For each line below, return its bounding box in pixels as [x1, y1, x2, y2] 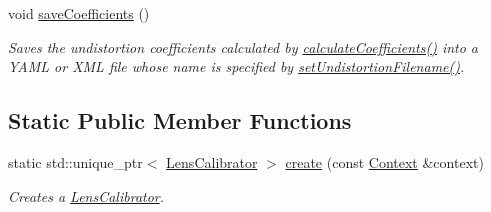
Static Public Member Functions [8, 105, 352, 136]
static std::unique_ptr [8, 151, 143, 172]
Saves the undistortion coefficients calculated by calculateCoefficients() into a [8, 36, 479, 57]
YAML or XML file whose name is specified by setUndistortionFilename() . [8, 56, 465, 77]
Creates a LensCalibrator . [8, 185, 165, 206]
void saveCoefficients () [8, 3, 150, 23]
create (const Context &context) [285, 151, 484, 172]
